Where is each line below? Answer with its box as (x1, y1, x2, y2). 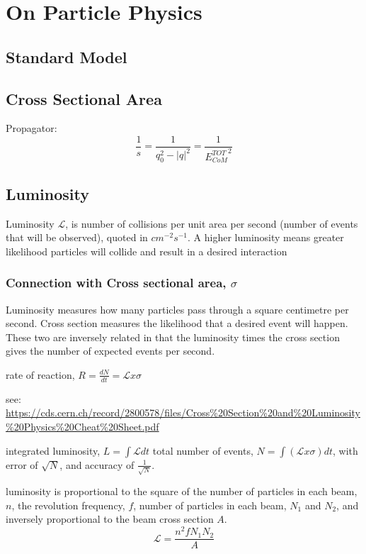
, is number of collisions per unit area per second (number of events (65, 216, 358, 231)
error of (6, 457, 38, 472)
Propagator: (6, 121, 57, 135)
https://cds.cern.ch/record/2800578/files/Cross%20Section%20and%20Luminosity (6, 405, 360, 420)
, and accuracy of (59, 457, 135, 472)
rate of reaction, (6, 367, 75, 382)
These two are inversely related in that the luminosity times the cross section (6, 329, 340, 344)
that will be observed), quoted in (6, 230, 148, 245)
